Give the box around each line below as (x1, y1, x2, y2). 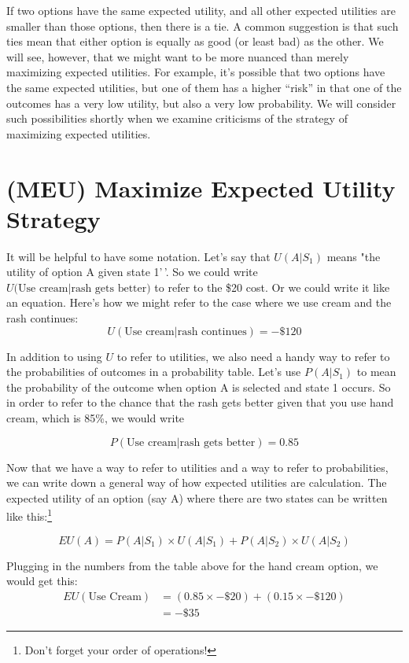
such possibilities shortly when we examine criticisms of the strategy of (6, 110, 348, 127)
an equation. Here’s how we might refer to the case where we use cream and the (6, 294, 392, 311)
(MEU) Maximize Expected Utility (6, 171, 396, 204)
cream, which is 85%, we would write (6, 410, 185, 425)
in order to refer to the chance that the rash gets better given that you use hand (6, 394, 394, 411)
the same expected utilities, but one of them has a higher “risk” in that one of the (6, 79, 402, 95)
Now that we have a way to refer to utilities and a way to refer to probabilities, (6, 459, 389, 475)
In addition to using (6, 348, 102, 364)
